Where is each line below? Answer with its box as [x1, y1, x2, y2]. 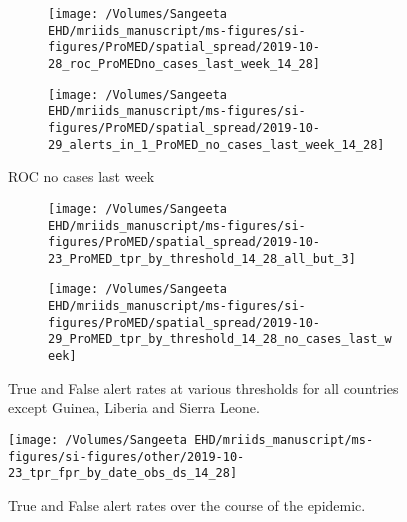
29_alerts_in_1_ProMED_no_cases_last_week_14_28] [48, 137, 385, 152]
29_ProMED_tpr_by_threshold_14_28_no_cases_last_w [48, 332, 392, 347]
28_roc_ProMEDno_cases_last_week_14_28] [48, 56, 321, 71]
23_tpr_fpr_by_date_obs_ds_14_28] [8, 466, 238, 481]
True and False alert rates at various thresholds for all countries [8, 377, 399, 398]
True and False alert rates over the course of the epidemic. [8, 494, 366, 515]
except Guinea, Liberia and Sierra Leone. [8, 397, 260, 418]
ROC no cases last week [8, 166, 155, 187]
